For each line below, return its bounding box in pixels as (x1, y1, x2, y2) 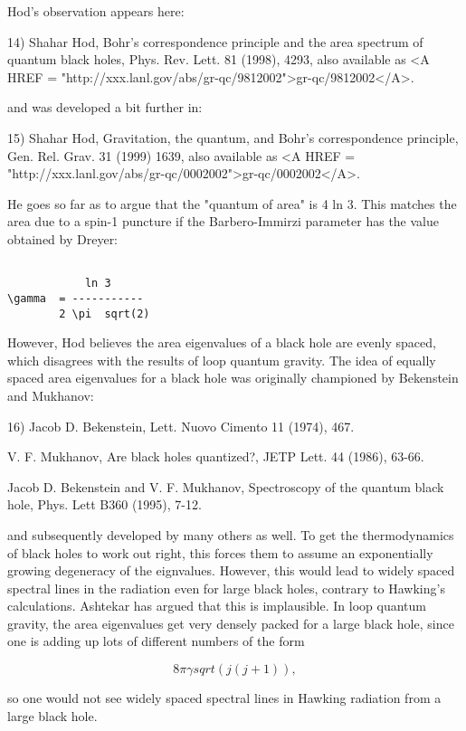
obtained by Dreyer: (7, 229, 119, 248)
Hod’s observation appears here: (7, 2, 185, 20)
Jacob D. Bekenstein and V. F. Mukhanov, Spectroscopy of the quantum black (7, 477, 444, 496)
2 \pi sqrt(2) (59, 307, 150, 320)
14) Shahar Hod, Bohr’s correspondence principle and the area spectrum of (7, 32, 423, 51)
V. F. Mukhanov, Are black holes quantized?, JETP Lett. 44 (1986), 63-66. (7, 447, 424, 466)
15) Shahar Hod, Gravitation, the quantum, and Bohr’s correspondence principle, (7, 128, 459, 147)
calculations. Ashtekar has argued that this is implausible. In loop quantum (7, 596, 426, 615)
